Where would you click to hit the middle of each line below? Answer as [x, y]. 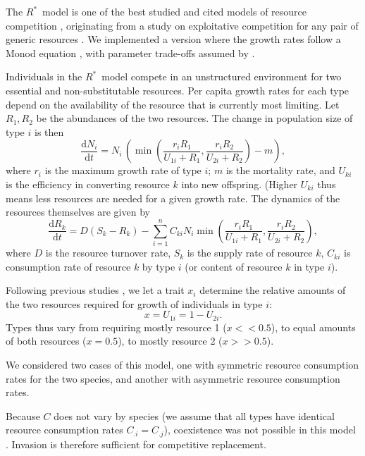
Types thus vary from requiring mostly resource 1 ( [116, 327]
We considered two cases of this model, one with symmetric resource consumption [182, 365]
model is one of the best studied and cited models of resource [175, 11]
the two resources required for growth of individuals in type [134, 303]
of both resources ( [46, 341]
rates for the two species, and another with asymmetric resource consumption [173, 378]
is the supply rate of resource [250, 253]
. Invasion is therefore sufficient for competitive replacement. [136, 444]
